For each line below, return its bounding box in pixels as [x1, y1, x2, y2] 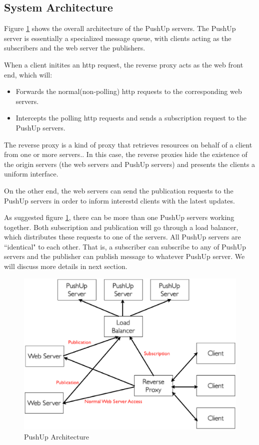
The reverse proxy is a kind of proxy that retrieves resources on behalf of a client [4, 139, 252, 149]
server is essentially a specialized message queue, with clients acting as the [4, 32, 231, 43]
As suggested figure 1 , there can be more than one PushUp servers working [4, 212, 234, 222]
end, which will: [4, 69, 52, 79]
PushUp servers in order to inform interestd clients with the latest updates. [4, 195, 235, 205]
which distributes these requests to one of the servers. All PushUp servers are [4, 231, 241, 242]
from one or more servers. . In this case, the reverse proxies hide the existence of [4, 149, 247, 159]
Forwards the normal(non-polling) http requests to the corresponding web [15, 86, 242, 96]
